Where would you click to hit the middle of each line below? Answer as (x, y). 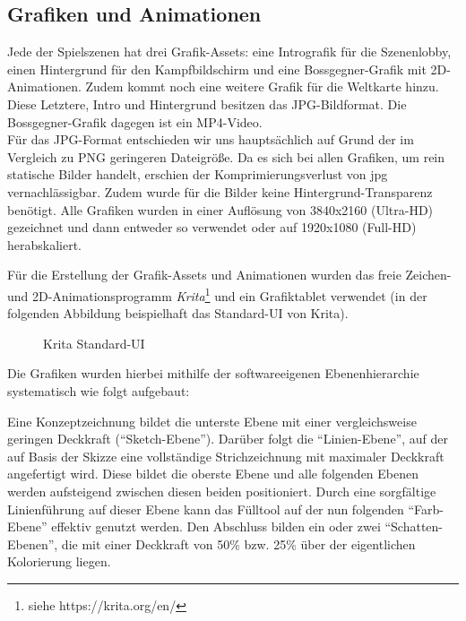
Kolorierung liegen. (59, 561)
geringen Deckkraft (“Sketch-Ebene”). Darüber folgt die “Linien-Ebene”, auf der (228, 439)
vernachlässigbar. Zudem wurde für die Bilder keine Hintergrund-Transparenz (220, 191)
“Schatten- (414, 526)
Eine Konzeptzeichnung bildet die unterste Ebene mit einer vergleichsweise (212, 421)
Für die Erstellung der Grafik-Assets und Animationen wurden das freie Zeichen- (229, 275)
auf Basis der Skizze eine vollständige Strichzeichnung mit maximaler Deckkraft (226, 456)
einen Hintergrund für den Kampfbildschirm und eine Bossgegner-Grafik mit (217, 69)
